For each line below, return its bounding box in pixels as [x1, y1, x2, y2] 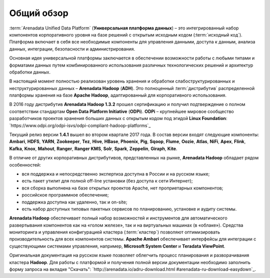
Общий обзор [9, 7, 68, 18]
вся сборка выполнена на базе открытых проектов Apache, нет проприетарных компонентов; [21, 185, 223, 191]
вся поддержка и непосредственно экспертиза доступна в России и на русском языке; [21, 170, 210, 177]
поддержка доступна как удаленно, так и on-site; [21, 199, 127, 205]
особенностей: [9, 161, 41, 167]
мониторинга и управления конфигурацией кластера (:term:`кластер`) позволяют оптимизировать [9, 229, 220, 235]
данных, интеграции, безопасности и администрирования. [9, 45, 135, 52]
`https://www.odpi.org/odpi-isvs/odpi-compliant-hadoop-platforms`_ [9, 122, 151, 128]
